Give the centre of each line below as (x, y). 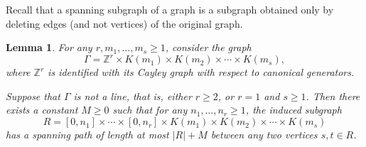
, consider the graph (208, 47)
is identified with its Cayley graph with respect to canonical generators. (201, 72)
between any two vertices (264, 135)
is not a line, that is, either (133, 96)
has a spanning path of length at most (87, 135)
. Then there (333, 96)
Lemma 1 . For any (49, 47)
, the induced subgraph (294, 110)
